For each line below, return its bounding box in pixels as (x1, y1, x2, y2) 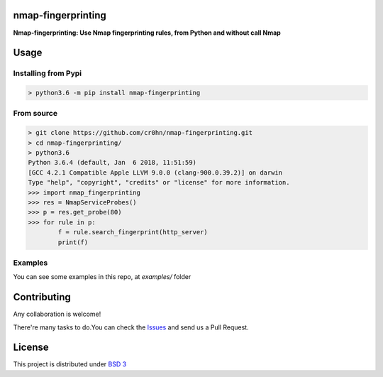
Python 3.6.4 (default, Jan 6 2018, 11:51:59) (28, 158, 196, 167)
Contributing (13, 291, 71, 303)
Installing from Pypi (13, 68, 82, 78)
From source (13, 109, 58, 119)
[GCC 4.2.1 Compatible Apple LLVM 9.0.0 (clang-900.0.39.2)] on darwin (28, 168, 283, 177)
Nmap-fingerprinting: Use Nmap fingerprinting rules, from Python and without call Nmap (13, 28, 282, 37)
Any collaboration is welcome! (13, 310, 101, 319)
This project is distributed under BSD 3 (13, 360, 127, 368)
